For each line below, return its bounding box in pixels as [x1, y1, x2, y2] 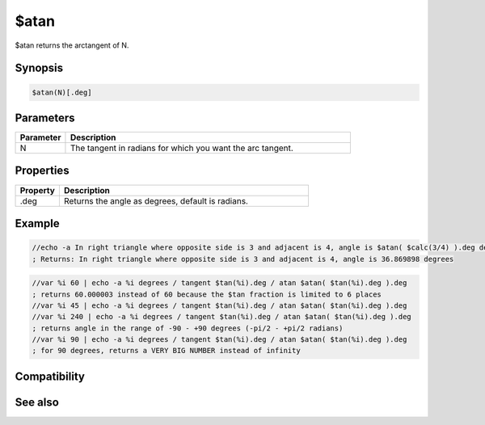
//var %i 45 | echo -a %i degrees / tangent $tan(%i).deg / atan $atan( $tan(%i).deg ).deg [32, 301, 407, 310]
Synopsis [15, 61, 64, 75]
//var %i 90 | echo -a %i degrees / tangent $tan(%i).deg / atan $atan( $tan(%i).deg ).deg [32, 335, 407, 344]
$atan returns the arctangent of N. [15, 40, 129, 50]
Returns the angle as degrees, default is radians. [63, 195, 248, 206]
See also [15, 395, 60, 409]
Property [19, 184, 56, 196]
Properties [15, 164, 70, 178]
